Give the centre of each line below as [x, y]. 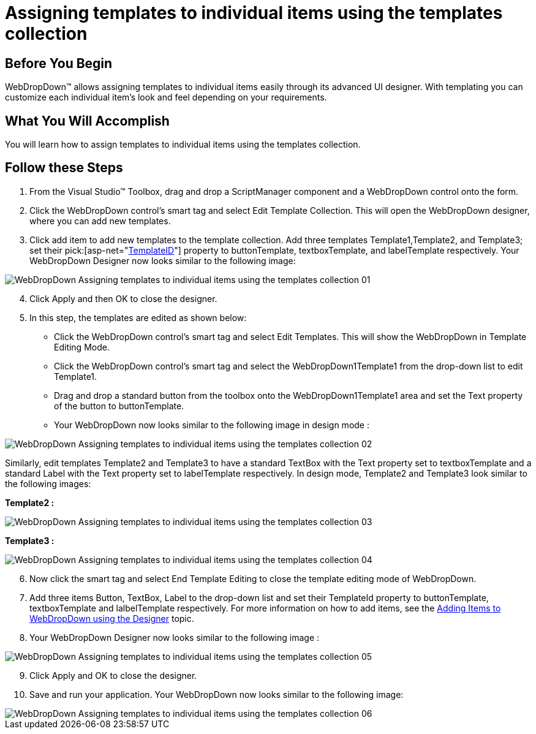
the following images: [48, 483]
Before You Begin [59, 63]
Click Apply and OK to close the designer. [113, 675]
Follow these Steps [64, 168]
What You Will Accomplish [87, 121]
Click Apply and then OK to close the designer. [123, 298]
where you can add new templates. [100, 221]
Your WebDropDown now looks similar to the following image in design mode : [212, 425]
